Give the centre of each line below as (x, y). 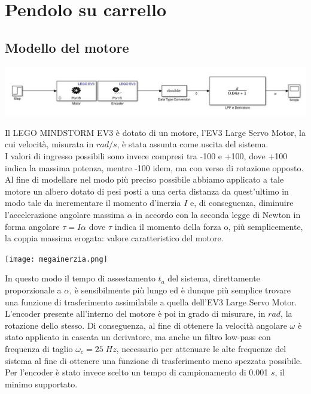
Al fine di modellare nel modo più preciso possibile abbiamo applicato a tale (144, 179)
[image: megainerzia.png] (56, 259)
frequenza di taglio (39, 349)
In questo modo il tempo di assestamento (80, 278)
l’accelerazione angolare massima (65, 215)
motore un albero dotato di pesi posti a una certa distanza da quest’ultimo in (147, 191)
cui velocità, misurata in (49, 144)
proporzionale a (33, 290)
